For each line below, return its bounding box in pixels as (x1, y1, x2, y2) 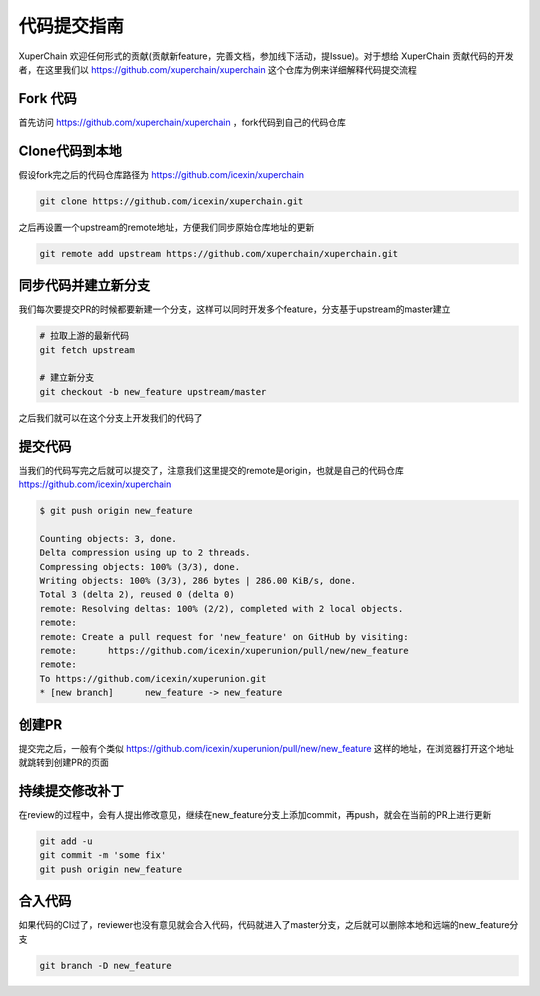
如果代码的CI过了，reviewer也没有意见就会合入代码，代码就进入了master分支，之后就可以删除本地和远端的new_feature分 (18, 919, 519, 931)
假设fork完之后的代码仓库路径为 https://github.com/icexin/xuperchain (18, 168, 305, 180)
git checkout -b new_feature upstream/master (39, 386, 267, 397)
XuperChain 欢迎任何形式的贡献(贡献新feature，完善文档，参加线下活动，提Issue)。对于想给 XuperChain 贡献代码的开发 (18, 50, 514, 62)
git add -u (39, 835, 93, 847)
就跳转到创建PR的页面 (18, 756, 109, 768)
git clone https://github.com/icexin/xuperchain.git (39, 195, 304, 207)
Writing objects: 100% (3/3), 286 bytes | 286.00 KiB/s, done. (39, 575, 357, 586)
